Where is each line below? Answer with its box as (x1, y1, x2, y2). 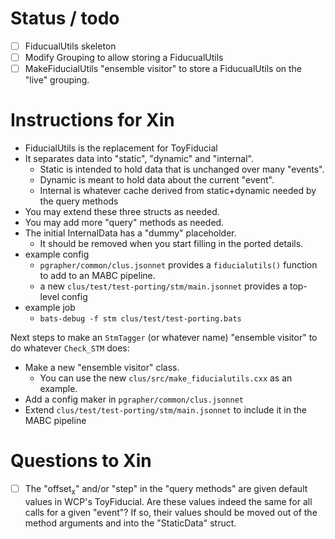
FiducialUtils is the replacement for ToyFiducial (24, 142, 218, 154)
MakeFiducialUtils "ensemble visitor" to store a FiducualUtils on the (24, 63, 303, 75)
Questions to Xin (10, 450, 152, 472)
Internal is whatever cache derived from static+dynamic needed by (39, 185, 317, 197)
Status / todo (10, 7, 120, 30)
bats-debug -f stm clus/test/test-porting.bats (39, 314, 242, 324)
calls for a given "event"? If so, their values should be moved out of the (24, 506, 318, 518)
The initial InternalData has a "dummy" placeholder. (24, 227, 237, 239)
